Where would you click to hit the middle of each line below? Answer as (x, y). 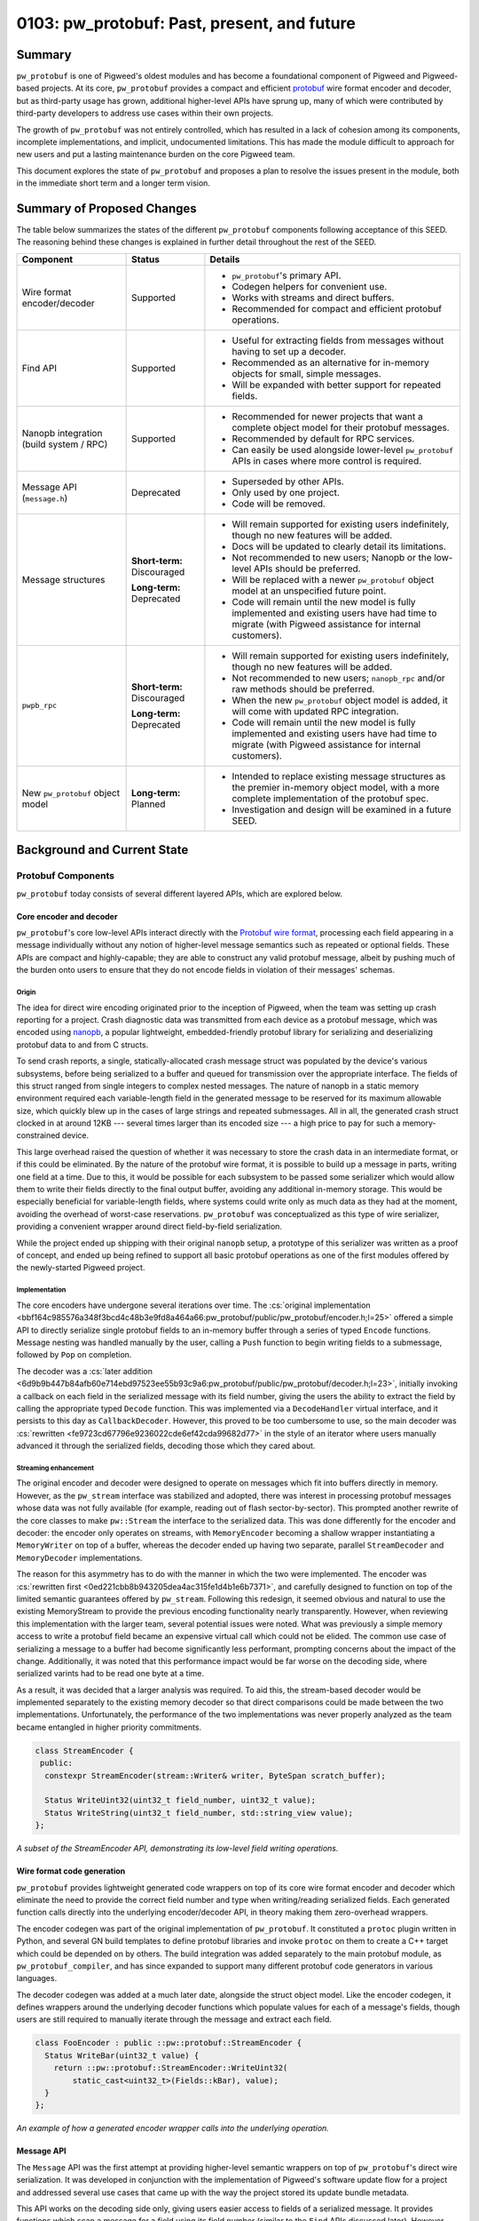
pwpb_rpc (39, 706)
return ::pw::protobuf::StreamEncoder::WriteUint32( (171, 2068)
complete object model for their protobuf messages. (341, 427)
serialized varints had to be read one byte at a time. (110, 1674)
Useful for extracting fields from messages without (338, 340)
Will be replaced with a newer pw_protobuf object (333, 579)
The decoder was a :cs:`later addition (84, 1371)
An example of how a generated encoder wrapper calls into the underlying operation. (173, 2129)
